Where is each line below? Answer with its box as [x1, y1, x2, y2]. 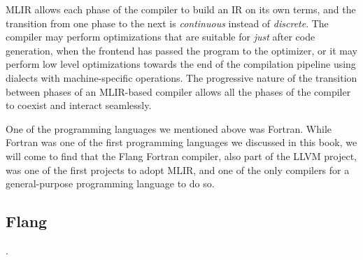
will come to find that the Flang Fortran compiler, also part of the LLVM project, [6, 148, 357, 163]
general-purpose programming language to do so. [6, 176, 215, 191]
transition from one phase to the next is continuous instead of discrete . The [6, 15, 329, 30]
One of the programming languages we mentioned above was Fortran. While [6, 121, 332, 136]
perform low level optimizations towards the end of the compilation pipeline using [6, 57, 356, 71]
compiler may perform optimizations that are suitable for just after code [6, 29, 315, 44]
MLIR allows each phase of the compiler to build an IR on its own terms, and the [6, 2, 356, 16]
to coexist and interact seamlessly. [6, 98, 152, 113]
